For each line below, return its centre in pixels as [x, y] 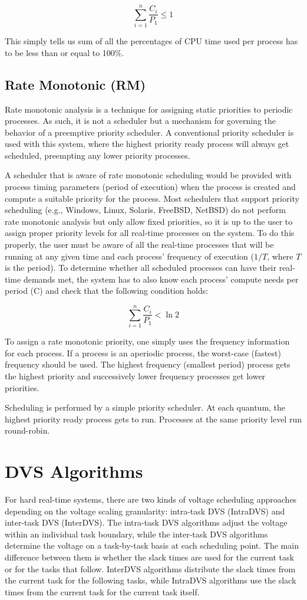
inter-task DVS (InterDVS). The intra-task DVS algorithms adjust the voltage [146, 522]
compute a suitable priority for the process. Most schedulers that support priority [152, 198]
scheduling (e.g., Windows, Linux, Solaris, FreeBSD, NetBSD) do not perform [145, 210]
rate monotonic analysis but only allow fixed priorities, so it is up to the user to [149, 221]
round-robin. [27, 430]
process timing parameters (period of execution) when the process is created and [150, 187]
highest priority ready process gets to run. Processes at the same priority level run [153, 419]
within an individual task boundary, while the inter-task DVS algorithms [136, 534]
